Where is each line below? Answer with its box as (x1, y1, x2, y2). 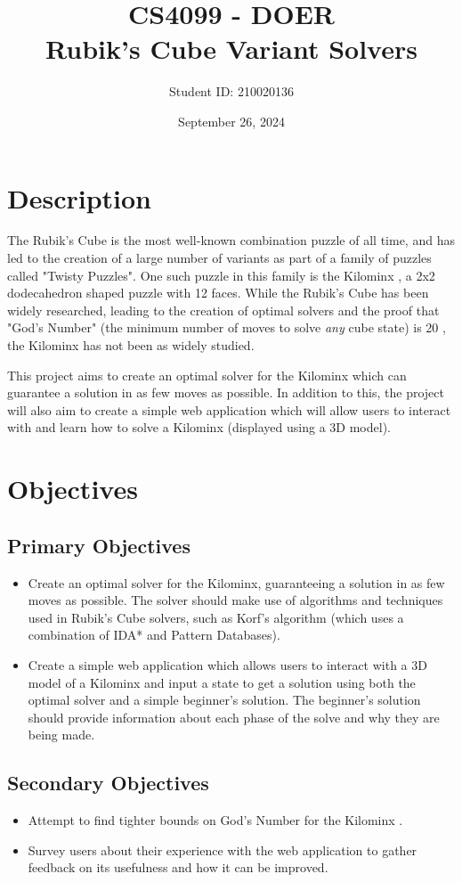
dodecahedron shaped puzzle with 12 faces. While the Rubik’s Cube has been (7, 283, 429, 302)
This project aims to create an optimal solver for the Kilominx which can (7, 365, 407, 384)
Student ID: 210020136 (169, 82, 294, 101)
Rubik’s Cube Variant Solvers (45, 30, 417, 67)
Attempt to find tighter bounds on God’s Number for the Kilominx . (28, 811, 403, 829)
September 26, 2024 (178, 111, 285, 130)
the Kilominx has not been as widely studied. (7, 336, 255, 354)
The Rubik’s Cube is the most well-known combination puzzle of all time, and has (7, 231, 455, 249)
